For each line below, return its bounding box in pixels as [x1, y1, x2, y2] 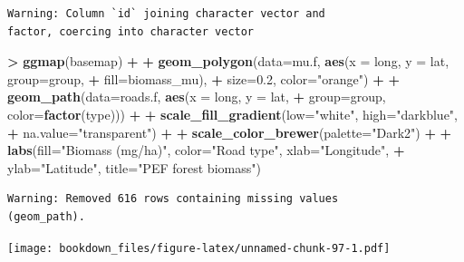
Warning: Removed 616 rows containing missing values [7, 192, 339, 206]
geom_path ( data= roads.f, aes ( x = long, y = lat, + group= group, [7, 87, 386, 106]
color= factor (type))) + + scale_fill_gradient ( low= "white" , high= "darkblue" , [7, 104, 459, 123]
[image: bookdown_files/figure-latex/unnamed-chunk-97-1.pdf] [7, 241, 391, 255]
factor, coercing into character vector [7, 24, 255, 38]
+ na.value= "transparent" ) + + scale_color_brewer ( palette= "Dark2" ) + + [7, 122, 452, 141]
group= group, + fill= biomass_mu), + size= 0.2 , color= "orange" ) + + [7, 69, 400, 88]
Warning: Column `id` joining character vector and [7, 7, 325, 20]
